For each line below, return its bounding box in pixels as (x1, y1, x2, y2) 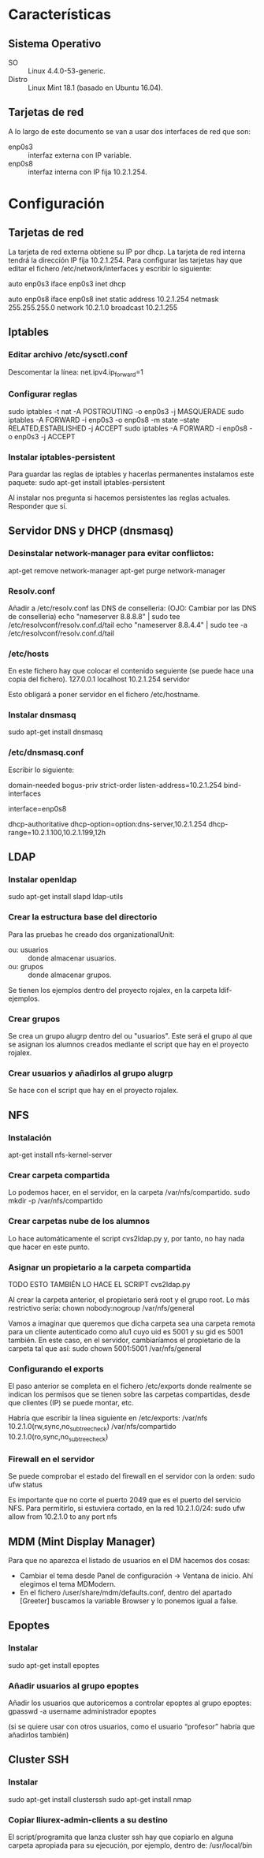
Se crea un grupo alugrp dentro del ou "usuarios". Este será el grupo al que (8, 1032, 253, 1041)
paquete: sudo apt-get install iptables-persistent (8, 477, 165, 487)
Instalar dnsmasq (8, 710, 76, 721)
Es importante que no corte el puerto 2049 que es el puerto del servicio (8, 1495, 242, 1505)
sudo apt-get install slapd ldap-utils (8, 892, 124, 901)
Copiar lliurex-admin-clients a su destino (8, 1814, 168, 1825)
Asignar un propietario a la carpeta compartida (8, 1262, 191, 1273)
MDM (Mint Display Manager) (8, 1535, 156, 1548)
